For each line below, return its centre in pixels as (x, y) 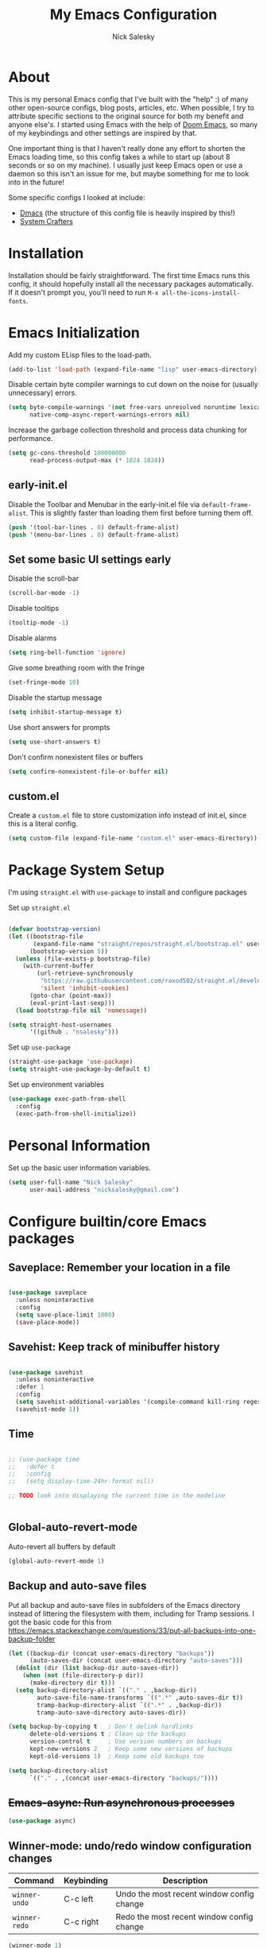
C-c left (78, 1899)
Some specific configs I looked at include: (77, 197)
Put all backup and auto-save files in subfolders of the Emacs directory (124, 1605)
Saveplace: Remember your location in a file (120, 1268)
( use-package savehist (46, 1372)
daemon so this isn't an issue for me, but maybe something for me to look (129, 173)
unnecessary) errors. (43, 393)
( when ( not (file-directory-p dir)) (83, 1676)
